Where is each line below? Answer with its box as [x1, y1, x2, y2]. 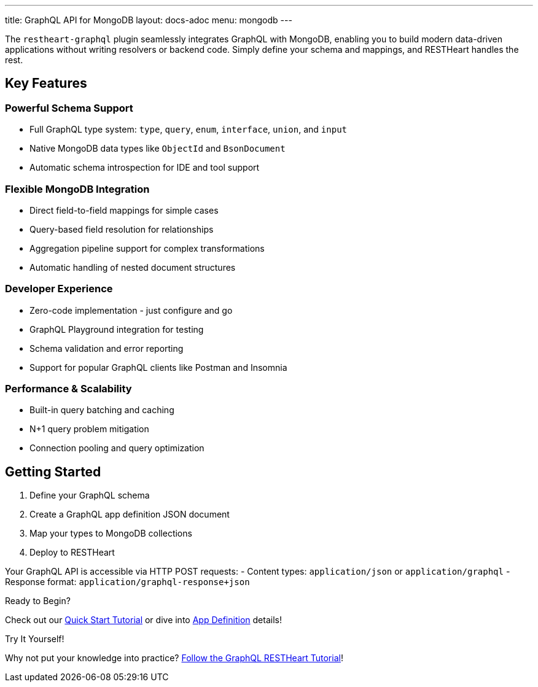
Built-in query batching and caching [29, 405, 174, 416]
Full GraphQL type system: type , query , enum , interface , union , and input [29, 124, 347, 135]
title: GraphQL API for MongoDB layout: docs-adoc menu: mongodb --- [5, 15, 292, 25]
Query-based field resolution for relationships [29, 223, 214, 235]
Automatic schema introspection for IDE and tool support [29, 162, 260, 173]
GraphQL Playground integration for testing [29, 324, 204, 335]
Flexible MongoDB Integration [5, 182, 150, 195]
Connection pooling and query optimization [29, 443, 205, 454]
